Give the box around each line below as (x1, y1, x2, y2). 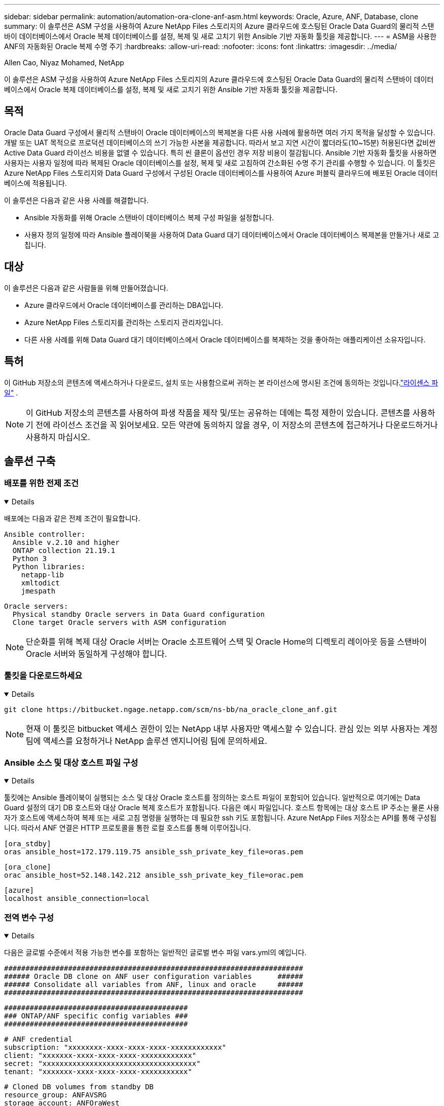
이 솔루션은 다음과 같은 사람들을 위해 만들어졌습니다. (4, 283, 168, 292)
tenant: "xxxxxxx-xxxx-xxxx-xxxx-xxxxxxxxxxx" (4, 1068, 192, 1076)
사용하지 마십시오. (26, 431, 90, 442)
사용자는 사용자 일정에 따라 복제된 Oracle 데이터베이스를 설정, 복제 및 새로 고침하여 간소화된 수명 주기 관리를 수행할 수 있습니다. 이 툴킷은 (4, 158, 436, 167)
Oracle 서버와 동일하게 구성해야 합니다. (26, 648, 167, 659)
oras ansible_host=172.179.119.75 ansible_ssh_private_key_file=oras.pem (4, 848, 304, 856)
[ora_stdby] (4, 840, 51, 848)
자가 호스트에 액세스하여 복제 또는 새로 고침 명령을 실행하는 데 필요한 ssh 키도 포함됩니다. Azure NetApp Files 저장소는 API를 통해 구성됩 (4, 813, 437, 822)
